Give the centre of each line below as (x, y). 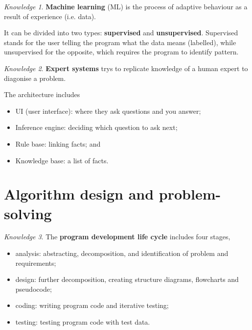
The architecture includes (42, 94)
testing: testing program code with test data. (83, 322)
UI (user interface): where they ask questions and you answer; (108, 111)
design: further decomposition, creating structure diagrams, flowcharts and (127, 279)
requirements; (36, 263)
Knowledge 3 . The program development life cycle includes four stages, (117, 237)
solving (28, 213)
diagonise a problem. (35, 78)
